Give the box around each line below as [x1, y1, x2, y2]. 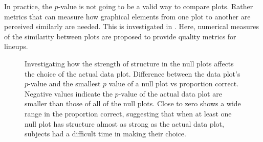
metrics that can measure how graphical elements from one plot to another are [4, 11, 251, 21]
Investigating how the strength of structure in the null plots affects [25, 58, 234, 68]
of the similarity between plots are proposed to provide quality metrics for [4, 31, 236, 41]
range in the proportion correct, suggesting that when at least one [25, 108, 232, 119]
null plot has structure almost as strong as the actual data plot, [25, 118, 224, 129]
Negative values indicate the [25, 88, 113, 99]
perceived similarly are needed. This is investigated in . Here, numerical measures [4, 21, 259, 32]
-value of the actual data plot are [118, 88, 222, 99]
